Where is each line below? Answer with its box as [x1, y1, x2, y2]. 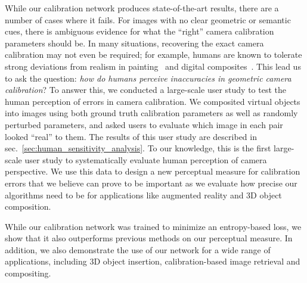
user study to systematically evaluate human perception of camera [24, 153, 267, 166]
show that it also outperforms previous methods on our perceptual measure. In [5, 232, 293, 244]
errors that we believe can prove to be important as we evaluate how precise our [5, 176, 297, 189]
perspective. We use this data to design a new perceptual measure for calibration [5, 165, 300, 178]
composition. [5, 200, 51, 213]
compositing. [5, 267, 51, 279]
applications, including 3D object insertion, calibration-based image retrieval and [5, 255, 300, 268]
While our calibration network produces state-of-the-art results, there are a [5, 2, 279, 14]
